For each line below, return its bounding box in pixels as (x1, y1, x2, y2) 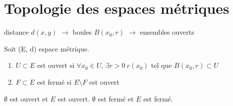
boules (72, 27, 92, 37)
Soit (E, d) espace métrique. (4, 43, 89, 53)
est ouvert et (9, 93, 48, 104)
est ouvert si (37, 60, 74, 70)
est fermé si (37, 76, 72, 87)
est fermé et (98, 93, 134, 104)
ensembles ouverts (140, 27, 194, 37)
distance (4, 27, 29, 37)
